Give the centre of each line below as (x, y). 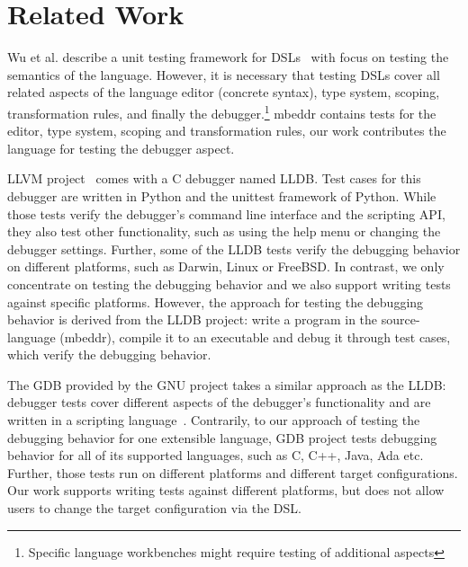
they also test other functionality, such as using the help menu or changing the (224, 231)
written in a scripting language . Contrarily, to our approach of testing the (214, 420)
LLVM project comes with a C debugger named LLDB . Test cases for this (214, 178)
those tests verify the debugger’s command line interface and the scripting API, (226, 213)
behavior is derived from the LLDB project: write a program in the (193, 319)
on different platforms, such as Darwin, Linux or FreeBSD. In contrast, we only (226, 266)
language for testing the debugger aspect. (121, 148)
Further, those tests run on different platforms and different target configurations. (233, 472)
